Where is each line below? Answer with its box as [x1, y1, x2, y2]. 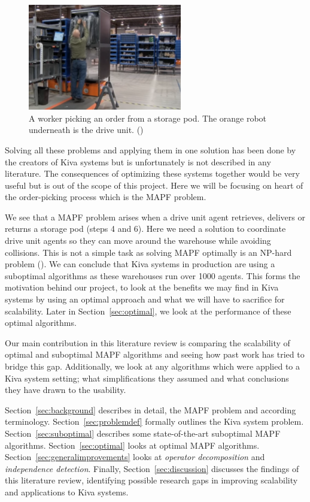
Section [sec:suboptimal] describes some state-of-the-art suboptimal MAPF [5, 427, 281, 439]
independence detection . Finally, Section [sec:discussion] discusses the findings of [5, 462, 299, 474]
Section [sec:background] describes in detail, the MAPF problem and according [5, 403, 296, 416]
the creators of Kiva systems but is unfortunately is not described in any [5, 155, 271, 168]
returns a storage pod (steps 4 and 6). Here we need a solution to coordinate [5, 222, 286, 235]
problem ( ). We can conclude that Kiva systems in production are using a [5, 258, 275, 270]
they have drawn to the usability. [5, 383, 126, 396]
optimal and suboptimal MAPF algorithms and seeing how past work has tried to [5, 348, 305, 361]
